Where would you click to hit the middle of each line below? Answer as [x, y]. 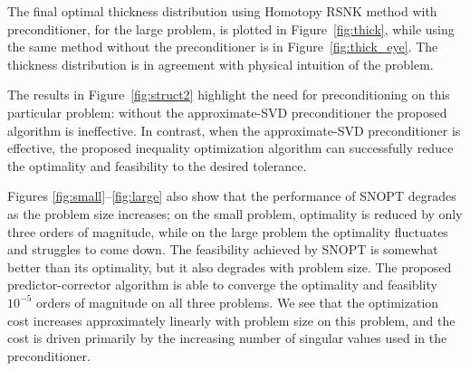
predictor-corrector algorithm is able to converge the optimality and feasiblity [222, 285]
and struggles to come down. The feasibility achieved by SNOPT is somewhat [223, 249]
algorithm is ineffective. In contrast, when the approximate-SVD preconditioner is [234, 130]
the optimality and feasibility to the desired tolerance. [157, 165]
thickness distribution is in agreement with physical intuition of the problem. [221, 64]
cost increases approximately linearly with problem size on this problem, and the [231, 320]
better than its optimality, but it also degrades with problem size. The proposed [230, 266]
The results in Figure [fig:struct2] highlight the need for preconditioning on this [229, 95]
